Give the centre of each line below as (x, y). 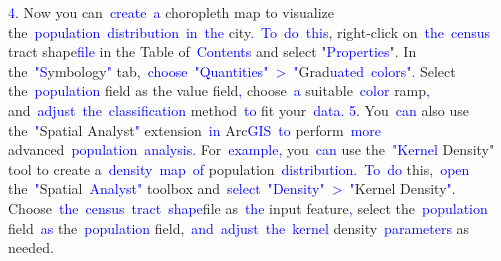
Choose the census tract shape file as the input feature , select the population (248, 207)
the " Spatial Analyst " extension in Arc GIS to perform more (195, 129)
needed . (31, 247)
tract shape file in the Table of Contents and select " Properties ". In (212, 51)
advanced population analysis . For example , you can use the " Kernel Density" (251, 149)
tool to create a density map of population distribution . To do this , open (239, 168)
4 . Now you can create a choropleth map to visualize (171, 12)
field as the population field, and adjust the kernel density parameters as (239, 227)
